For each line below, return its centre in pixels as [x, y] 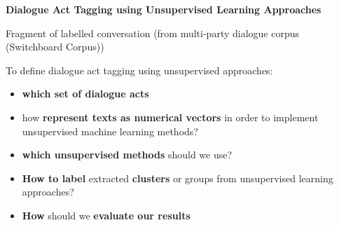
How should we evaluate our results [106, 215]
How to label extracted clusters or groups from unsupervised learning [178, 178]
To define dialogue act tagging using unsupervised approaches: [139, 70]
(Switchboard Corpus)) [55, 47]
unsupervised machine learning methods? [110, 131]
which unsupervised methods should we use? [127, 155]
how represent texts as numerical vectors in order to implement [170, 117]
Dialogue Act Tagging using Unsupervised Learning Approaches [164, 9]
